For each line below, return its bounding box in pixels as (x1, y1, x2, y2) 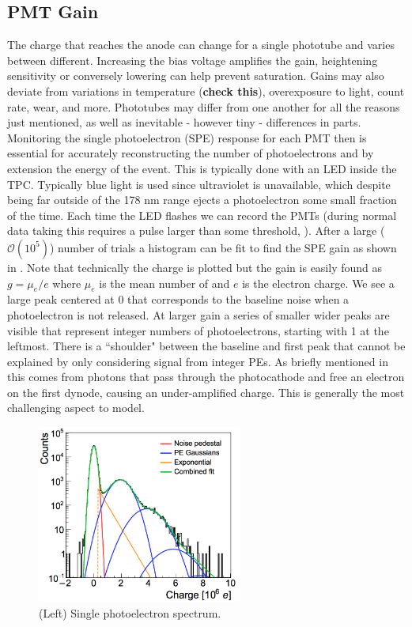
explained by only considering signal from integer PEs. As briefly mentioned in (7, 353, 388, 369)
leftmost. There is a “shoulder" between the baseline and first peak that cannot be (7, 338, 406, 354)
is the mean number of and (99, 274, 230, 291)
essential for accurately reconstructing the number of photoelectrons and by (7, 145, 374, 161)
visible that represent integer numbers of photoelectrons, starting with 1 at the (7, 322, 389, 338)
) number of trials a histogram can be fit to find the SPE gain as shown (49, 239, 397, 255)
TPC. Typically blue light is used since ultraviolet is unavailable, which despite (7, 176, 391, 192)
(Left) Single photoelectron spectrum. (39, 604, 221, 621)
